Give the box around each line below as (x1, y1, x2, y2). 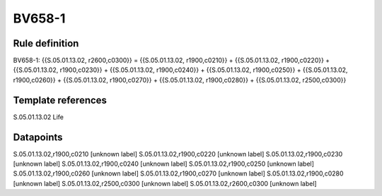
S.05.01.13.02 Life (13, 113, 64, 121)
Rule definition (13, 37, 79, 49)
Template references (13, 94, 108, 106)
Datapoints (13, 131, 63, 143)
